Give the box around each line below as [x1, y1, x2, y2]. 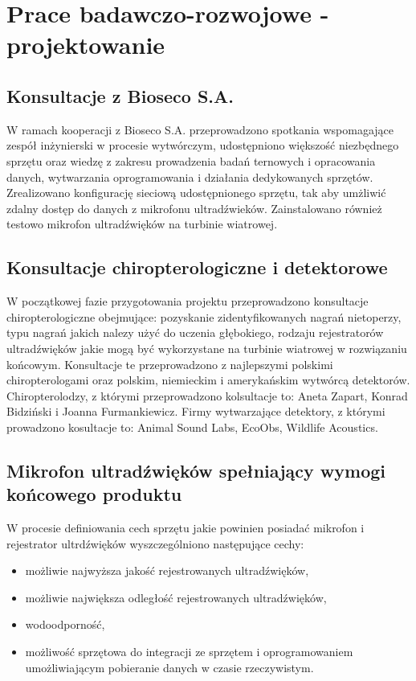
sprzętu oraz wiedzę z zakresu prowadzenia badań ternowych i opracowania [6, 152, 376, 169]
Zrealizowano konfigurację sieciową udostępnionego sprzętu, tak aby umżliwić [6, 184, 386, 201]
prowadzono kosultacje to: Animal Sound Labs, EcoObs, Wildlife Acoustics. [6, 418, 378, 435]
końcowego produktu [6, 482, 182, 507]
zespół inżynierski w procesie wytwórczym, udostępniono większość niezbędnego [6, 137, 399, 154]
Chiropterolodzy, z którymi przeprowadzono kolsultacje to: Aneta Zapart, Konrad [6, 387, 408, 404]
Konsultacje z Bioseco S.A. [6, 83, 234, 108]
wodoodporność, [25, 616, 105, 633]
